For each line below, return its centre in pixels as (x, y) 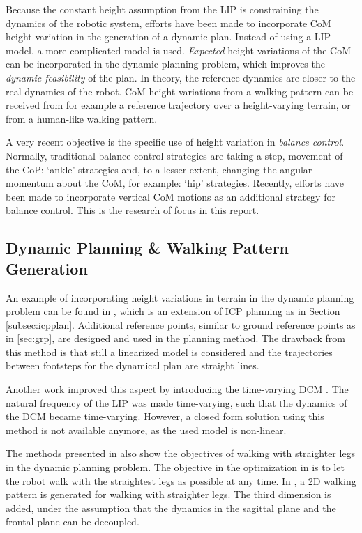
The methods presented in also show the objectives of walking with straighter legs (181, 453)
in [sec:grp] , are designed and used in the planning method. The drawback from (175, 338)
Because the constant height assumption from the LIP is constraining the (162, 9)
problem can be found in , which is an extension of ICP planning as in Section (173, 311)
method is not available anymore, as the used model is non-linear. (146, 430)
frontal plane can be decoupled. (73, 522)
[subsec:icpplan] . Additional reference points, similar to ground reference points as (181, 324)
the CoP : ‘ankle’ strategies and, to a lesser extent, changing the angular (159, 169)
